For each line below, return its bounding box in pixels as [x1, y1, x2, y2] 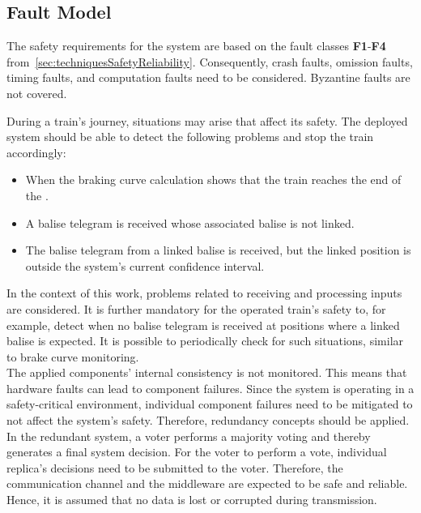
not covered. [6, 84, 67, 101]
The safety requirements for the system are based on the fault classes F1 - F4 [6, 37, 386, 54]
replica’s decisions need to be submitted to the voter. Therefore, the [6, 459, 343, 476]
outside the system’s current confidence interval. [25, 257, 265, 274]
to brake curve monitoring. [6, 348, 139, 365]
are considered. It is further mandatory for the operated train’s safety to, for [6, 300, 386, 317]
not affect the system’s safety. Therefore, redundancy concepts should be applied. [6, 412, 410, 429]
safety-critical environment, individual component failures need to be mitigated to [6, 395, 413, 413]
